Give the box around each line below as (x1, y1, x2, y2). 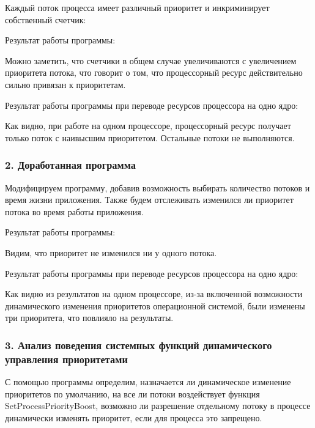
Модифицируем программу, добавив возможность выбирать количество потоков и (5, 181, 310, 194)
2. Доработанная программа (5, 157, 136, 172)
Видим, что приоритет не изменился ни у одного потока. (5, 246, 217, 259)
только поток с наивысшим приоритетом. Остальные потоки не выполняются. (5, 131, 295, 144)
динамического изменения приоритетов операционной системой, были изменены (5, 299, 305, 312)
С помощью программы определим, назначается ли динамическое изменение (5, 375, 291, 388)
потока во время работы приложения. (5, 205, 144, 218)
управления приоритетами (5, 351, 128, 366)
